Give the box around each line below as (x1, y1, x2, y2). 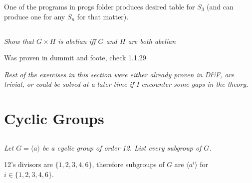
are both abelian (128, 35, 176, 46)
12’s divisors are (4, 159, 53, 170)
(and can (207, 1, 234, 11)
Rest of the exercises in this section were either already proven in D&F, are (4, 69, 235, 79)
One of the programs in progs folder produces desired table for (4, 1, 195, 11)
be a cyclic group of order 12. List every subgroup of (42, 142, 202, 153)
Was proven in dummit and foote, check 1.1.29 (4, 52, 146, 63)
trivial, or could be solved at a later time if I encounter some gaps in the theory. (4, 79, 249, 89)
